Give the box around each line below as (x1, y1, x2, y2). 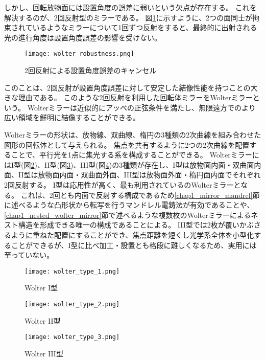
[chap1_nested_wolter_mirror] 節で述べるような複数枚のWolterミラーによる (4, 209, 251, 220)
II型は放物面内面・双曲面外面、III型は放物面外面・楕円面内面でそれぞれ (18, 169, 261, 180)
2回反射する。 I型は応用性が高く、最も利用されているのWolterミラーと (4, 179, 241, 190)
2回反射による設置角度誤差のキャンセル (25, 65, 157, 76)
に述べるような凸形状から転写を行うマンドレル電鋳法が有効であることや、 (4, 199, 254, 210)
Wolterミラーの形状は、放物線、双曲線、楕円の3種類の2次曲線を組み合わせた (4, 129, 261, 140)
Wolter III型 (25, 348, 63, 358)
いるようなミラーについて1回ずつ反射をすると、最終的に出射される (32, 22, 257, 33)
